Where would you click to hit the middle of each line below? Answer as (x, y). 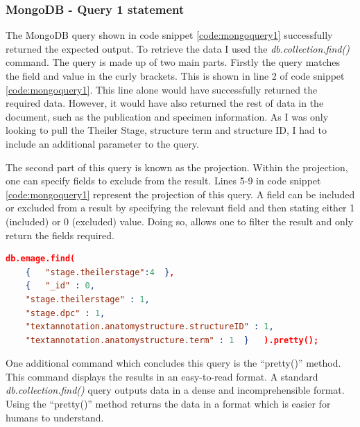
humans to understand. (55, 417)
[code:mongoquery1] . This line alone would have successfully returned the (162, 89)
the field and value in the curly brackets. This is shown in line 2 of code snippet (175, 76)
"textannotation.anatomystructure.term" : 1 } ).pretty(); (172, 340)
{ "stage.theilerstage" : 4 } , (100, 272)
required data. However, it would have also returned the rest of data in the (165, 103)
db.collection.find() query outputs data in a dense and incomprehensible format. (175, 390)
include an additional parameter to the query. (102, 143)
